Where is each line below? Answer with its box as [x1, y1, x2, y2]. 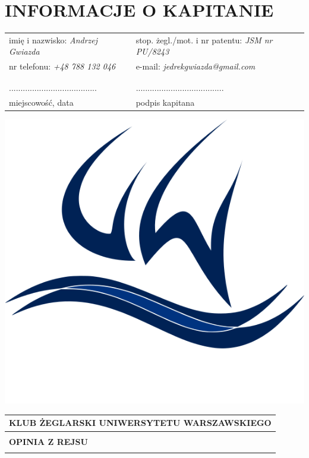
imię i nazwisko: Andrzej [9, 33, 98, 46]
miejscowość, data [9, 96, 74, 108]
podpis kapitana [135, 96, 195, 108]
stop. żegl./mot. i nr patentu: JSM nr [135, 33, 273, 46]
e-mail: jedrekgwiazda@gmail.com [135, 60, 256, 72]
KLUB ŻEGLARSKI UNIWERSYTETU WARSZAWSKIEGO [9, 416, 272, 429]
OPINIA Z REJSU [9, 435, 88, 447]
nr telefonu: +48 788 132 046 [9, 60, 116, 72]
